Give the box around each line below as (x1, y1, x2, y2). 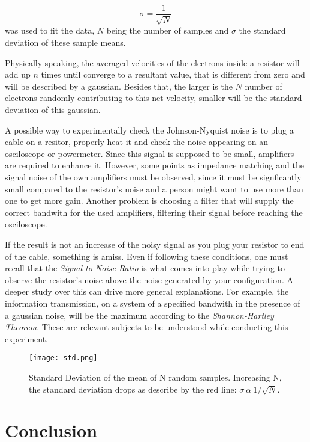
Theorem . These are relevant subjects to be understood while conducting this (5, 321, 288, 333)
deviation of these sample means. (5, 36, 126, 49)
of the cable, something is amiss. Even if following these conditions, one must (5, 250, 288, 262)
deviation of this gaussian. (5, 103, 101, 116)
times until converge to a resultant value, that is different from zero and (41, 68, 305, 81)
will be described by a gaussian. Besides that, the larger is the (5, 79, 233, 92)
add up (5, 68, 31, 81)
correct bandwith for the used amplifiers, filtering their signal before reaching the (5, 206, 303, 218)
